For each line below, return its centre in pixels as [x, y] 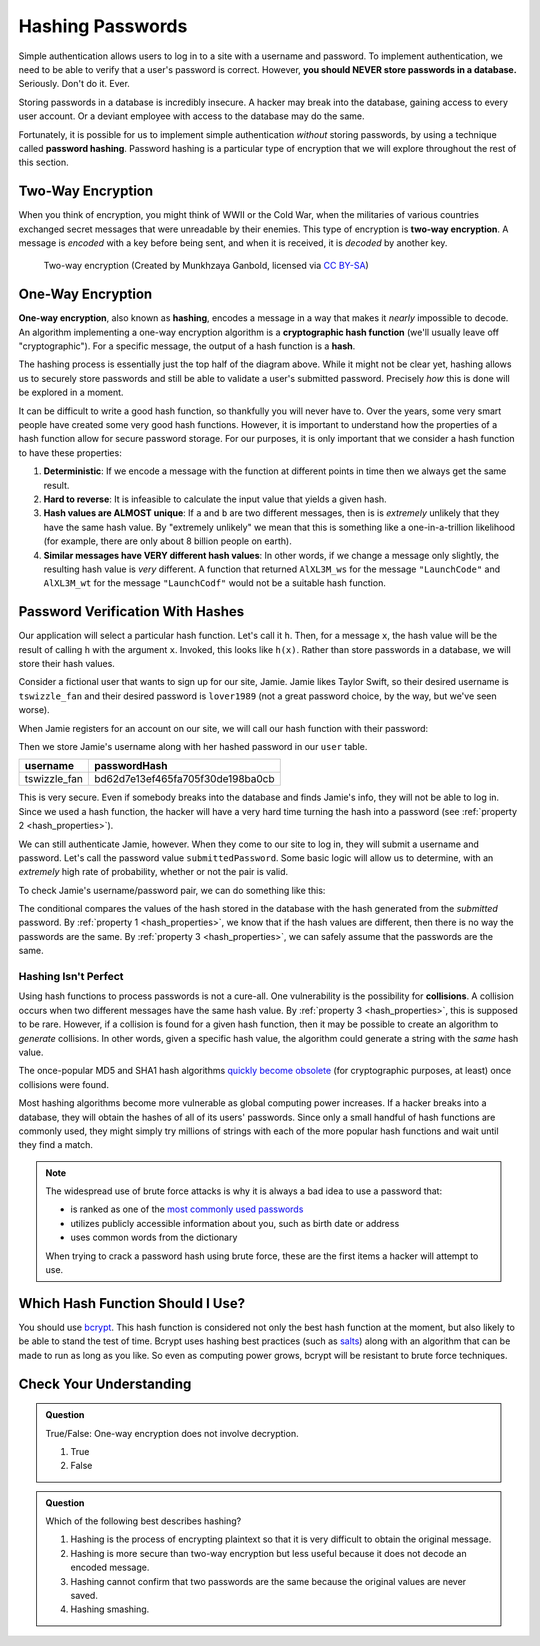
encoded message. [110, 1567]
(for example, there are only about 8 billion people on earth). [167, 541]
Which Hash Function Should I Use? [132, 1303]
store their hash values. [66, 663]
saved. [84, 1596]
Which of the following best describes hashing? [143, 1521]
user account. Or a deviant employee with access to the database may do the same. [191, 116]
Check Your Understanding [105, 1383]
